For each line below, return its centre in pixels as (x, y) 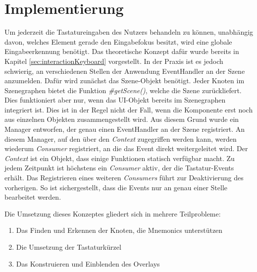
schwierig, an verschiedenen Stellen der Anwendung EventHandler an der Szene (125, 71)
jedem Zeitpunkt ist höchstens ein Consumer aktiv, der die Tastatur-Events (119, 168)
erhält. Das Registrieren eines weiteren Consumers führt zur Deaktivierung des (124, 178)
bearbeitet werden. (33, 197)
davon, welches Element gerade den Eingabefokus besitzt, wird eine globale (118, 41)
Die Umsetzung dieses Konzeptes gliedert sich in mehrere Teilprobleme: (113, 213)
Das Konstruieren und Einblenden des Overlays (88, 263)
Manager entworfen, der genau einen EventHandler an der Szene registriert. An (125, 129)
